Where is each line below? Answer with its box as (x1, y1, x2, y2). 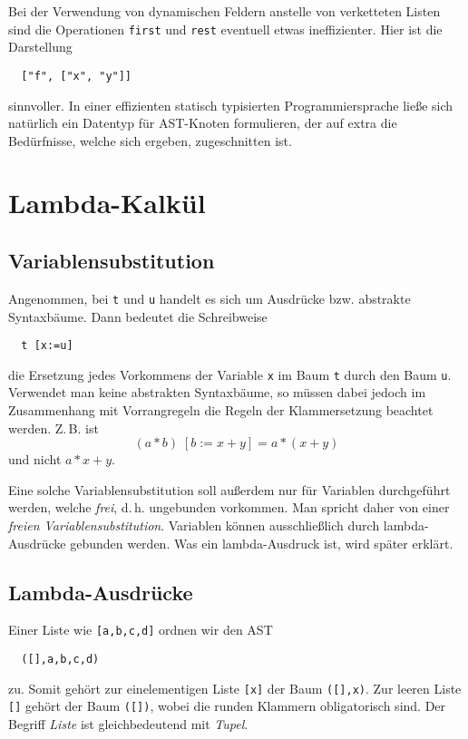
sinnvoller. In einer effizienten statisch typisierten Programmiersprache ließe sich (8, 95, 453, 114)
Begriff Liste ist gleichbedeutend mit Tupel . (8, 715, 249, 733)
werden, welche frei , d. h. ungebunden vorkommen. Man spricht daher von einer (8, 498, 450, 517)
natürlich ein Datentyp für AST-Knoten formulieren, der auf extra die (8, 113, 397, 132)
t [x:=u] (21, 339, 73, 353)
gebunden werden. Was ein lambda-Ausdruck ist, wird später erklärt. (70, 533, 453, 552)
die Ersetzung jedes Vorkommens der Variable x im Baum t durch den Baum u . (8, 365, 452, 384)
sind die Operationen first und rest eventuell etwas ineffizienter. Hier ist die (8, 19, 443, 38)
